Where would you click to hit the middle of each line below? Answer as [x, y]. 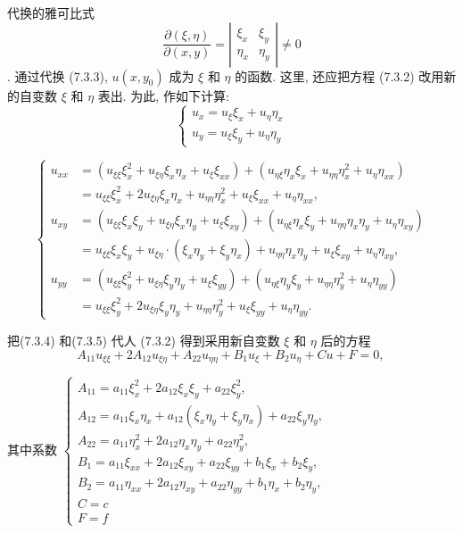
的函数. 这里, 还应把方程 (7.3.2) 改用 [339, 75]
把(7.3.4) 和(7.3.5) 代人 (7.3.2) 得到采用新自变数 [144, 340]
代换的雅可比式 [51, 12]
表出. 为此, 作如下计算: [163, 95]
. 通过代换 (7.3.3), [58, 75]
